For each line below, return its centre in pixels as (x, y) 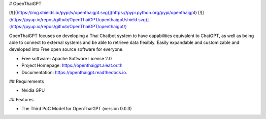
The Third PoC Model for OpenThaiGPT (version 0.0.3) (77, 109)
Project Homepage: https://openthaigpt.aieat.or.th (72, 65)
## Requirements (27, 81)
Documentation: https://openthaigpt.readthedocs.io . (74, 72)
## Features (21, 99)
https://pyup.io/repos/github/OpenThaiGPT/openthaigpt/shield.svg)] (80, 19)
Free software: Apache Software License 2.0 (67, 58)
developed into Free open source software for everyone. (66, 49)
